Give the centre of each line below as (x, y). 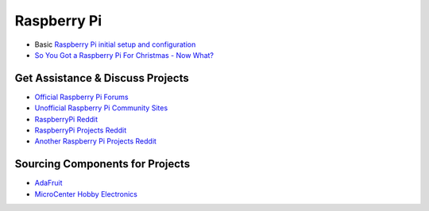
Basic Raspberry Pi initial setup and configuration (115, 44)
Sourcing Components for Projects (102, 164)
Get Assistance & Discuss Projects (102, 78)
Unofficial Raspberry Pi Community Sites (101, 108)
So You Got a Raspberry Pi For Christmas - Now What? (124, 55)
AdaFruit (48, 183)
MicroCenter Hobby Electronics (86, 194)
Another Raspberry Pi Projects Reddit (95, 141)
